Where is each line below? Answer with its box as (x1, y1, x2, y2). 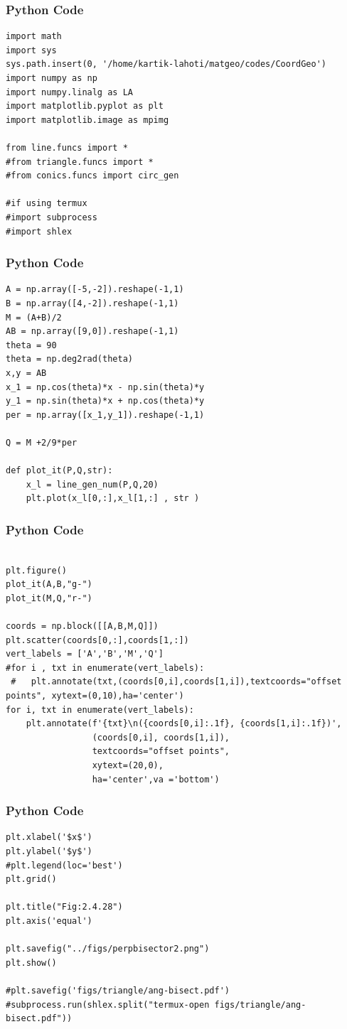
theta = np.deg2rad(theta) (6, 354, 133, 365)
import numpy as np (6, 73, 97, 83)
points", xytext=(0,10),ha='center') (6, 691, 184, 701)
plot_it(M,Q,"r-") (6, 593, 92, 603)
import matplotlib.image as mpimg (6, 114, 169, 125)
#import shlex (6, 226, 73, 237)
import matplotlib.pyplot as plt (6, 101, 164, 112)
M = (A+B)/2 (6, 312, 62, 323)
